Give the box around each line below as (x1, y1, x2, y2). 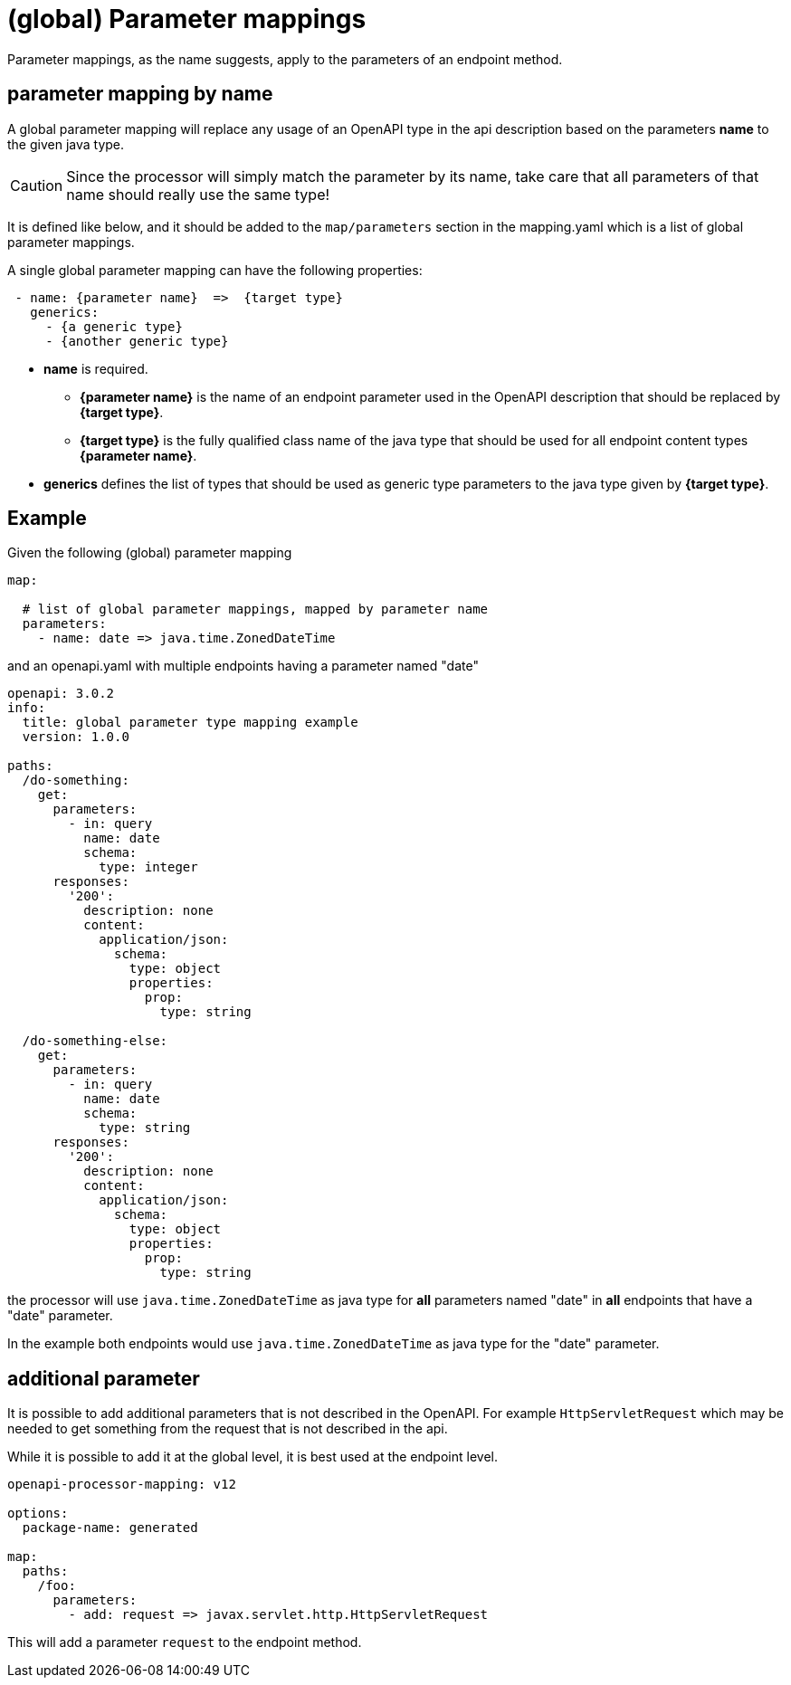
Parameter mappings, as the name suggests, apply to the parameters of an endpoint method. (7, 51, 563, 67)
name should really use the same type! (66, 185, 330, 204)
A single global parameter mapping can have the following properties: (7, 262, 423, 278)
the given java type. (7, 136, 125, 152)
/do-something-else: (22, 1033, 168, 1049)
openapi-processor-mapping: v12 (7, 1477, 236, 1492)
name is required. (43, 360, 148, 376)
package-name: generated (22, 1520, 198, 1536)
